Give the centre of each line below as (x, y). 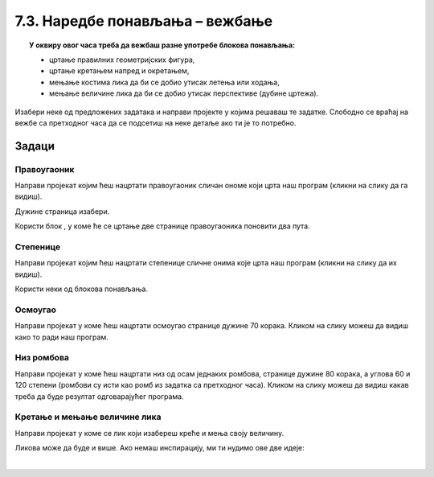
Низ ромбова (42, 358)
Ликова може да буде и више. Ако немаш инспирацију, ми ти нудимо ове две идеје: (160, 448)
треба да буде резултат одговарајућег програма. (99, 396)
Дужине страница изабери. (62, 211)
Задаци (35, 146)
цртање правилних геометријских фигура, (122, 60)
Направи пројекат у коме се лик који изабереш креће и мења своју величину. (149, 433)
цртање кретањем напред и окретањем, (119, 71)
